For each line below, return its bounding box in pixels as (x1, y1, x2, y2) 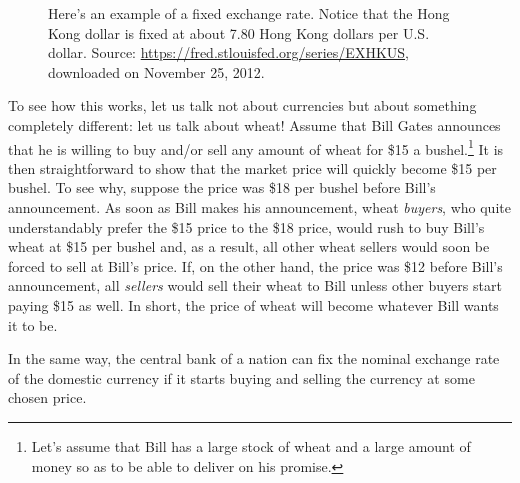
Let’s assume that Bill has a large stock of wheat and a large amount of (31, 435, 471, 456)
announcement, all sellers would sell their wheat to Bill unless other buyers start (8, 275, 502, 296)
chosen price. (8, 387, 87, 408)
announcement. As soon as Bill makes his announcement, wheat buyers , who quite (8, 197, 511, 217)
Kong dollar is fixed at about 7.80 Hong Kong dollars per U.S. (48, 22, 430, 43)
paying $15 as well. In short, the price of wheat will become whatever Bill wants (8, 294, 499, 315)
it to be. (8, 314, 58, 335)
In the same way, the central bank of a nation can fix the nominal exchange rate (8, 348, 500, 369)
